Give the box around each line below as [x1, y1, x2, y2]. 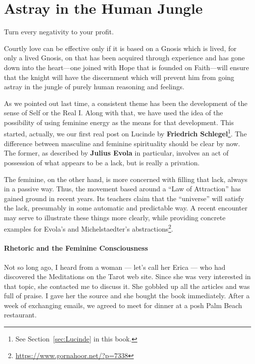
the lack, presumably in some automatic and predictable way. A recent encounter [4, 203, 248, 213]
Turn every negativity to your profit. [4, 26, 114, 37]
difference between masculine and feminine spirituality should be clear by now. [4, 138, 240, 148]
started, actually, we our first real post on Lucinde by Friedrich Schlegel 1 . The [4, 127, 247, 139]
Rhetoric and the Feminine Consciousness [4, 243, 148, 253]
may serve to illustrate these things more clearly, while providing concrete [4, 212, 226, 222]
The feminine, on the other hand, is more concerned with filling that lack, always [4, 174, 248, 184]
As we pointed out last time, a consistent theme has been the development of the [4, 98, 248, 108]
